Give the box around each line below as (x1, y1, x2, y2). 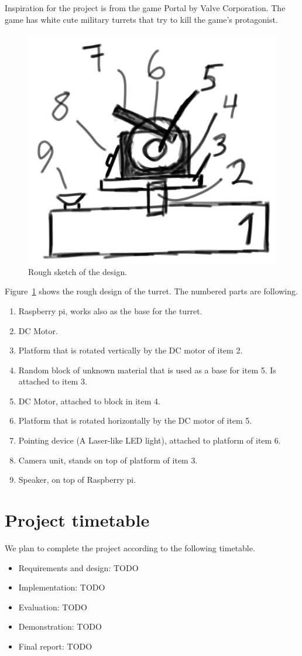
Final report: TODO (18, 640, 92, 652)
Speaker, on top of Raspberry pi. (18, 473, 136, 486)
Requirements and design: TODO (18, 561, 139, 573)
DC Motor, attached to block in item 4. (18, 394, 160, 407)
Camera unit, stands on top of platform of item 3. (18, 454, 198, 466)
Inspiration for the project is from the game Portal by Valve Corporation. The (5, 2, 286, 13)
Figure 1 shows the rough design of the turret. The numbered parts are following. (5, 285, 298, 297)
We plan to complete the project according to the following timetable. (5, 541, 255, 554)
